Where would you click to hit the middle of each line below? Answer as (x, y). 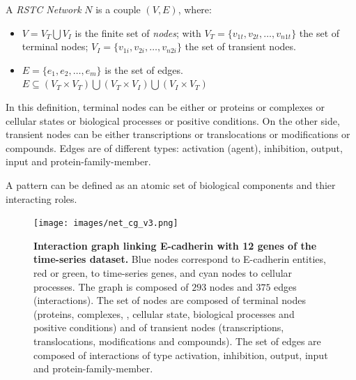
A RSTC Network (44, 9)
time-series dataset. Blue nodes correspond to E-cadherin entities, (180, 259)
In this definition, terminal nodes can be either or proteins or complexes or (165, 106)
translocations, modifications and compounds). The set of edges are (177, 341)
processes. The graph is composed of (111, 286)
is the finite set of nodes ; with (138, 32)
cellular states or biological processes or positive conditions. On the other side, (173, 120)
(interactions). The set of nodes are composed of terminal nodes (170, 300)
